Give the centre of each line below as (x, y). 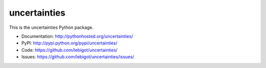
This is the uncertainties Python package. (51, 27)
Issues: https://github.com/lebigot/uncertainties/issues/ (78, 57)
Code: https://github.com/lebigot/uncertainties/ (69, 50)
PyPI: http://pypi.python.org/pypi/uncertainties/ (69, 43)
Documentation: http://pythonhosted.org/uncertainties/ (77, 36)
